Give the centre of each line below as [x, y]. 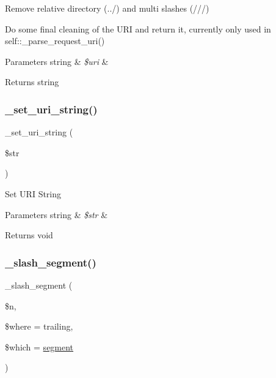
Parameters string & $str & [56, 214]
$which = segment [39, 346]
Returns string [32, 82]
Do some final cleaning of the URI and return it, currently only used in [138, 28]
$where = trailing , [39, 326]
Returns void [29, 235]
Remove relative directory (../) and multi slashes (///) [107, 8]
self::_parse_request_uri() [55, 41]
